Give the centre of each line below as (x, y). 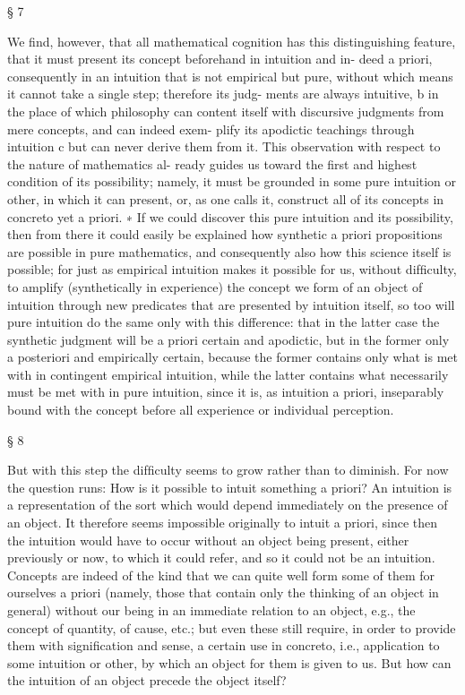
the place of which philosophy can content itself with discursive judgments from (226, 111)
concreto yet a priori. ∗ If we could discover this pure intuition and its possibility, (230, 216)
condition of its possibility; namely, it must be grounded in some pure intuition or (232, 181)
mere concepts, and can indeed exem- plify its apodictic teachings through (211, 129)
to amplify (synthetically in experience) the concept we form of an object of (215, 286)
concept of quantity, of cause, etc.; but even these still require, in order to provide (232, 627)
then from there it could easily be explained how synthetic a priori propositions (225, 234)
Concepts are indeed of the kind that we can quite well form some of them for (221, 575)
